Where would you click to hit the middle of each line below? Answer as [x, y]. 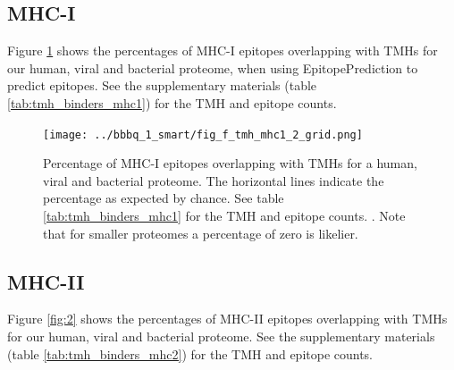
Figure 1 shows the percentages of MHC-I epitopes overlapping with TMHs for [223, 50]
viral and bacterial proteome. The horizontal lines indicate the [214, 180]
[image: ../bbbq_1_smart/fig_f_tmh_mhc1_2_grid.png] [203, 135]
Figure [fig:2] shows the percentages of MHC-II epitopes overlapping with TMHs [227, 319]
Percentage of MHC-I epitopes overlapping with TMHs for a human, [230, 163]
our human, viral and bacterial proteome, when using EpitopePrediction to [213, 67]
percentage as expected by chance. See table [164, 198]
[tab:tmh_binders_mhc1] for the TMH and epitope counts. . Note [224, 216]
